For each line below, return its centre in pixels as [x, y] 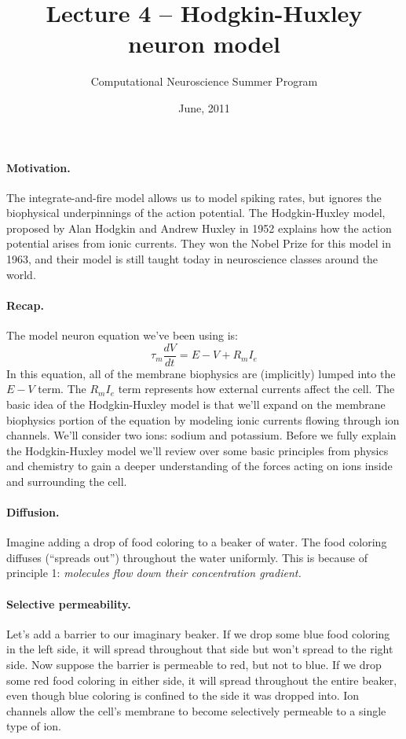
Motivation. [38, 167]
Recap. [25, 305]
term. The [62, 389]
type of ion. [34, 726]
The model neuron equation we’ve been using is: [122, 335]
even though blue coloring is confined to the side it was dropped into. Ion [183, 695]
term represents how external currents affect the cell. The [256, 389]
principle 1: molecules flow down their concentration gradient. [154, 573]
